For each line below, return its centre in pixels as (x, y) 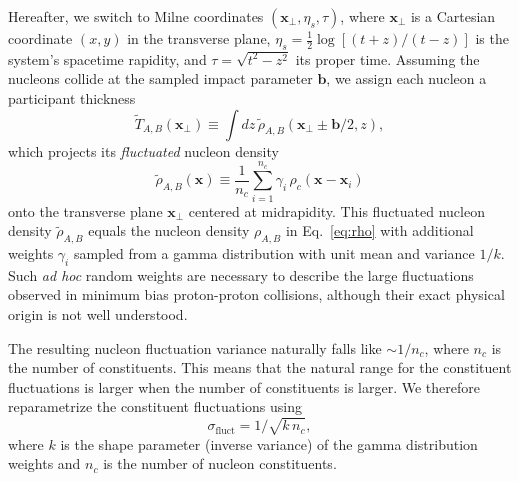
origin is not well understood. (98, 314)
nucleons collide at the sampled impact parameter (160, 78)
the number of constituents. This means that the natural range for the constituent (260, 367)
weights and (44, 463)
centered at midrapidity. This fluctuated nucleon (336, 210)
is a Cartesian (453, 16)
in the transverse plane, (199, 38)
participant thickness (72, 97)
